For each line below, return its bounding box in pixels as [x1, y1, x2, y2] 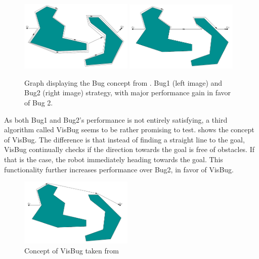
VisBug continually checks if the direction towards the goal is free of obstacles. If [4, 144, 255, 155]
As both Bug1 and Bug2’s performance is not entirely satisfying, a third [4, 114, 228, 125]
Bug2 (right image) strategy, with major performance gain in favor [24, 87, 231, 98]
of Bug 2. [24, 97, 53, 108]
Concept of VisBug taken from [24, 245, 119, 255]
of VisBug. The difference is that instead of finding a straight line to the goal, [4, 134, 245, 144]
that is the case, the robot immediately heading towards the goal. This [4, 154, 223, 165]
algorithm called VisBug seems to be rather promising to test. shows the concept [4, 124, 254, 135]
